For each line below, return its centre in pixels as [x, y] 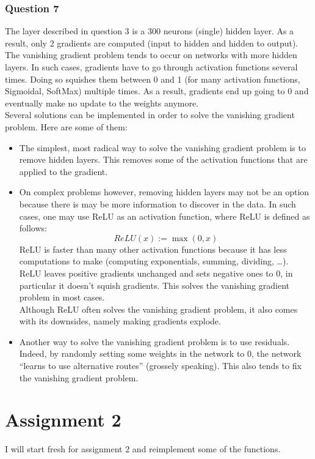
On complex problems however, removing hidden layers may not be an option [164, 192]
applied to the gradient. [63, 171]
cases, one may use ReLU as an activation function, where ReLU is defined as [165, 216]
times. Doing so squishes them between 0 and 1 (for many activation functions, [153, 79]
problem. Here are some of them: [66, 126]
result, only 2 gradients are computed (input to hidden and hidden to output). [152, 43]
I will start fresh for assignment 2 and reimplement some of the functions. [143, 449]
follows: [33, 228]
